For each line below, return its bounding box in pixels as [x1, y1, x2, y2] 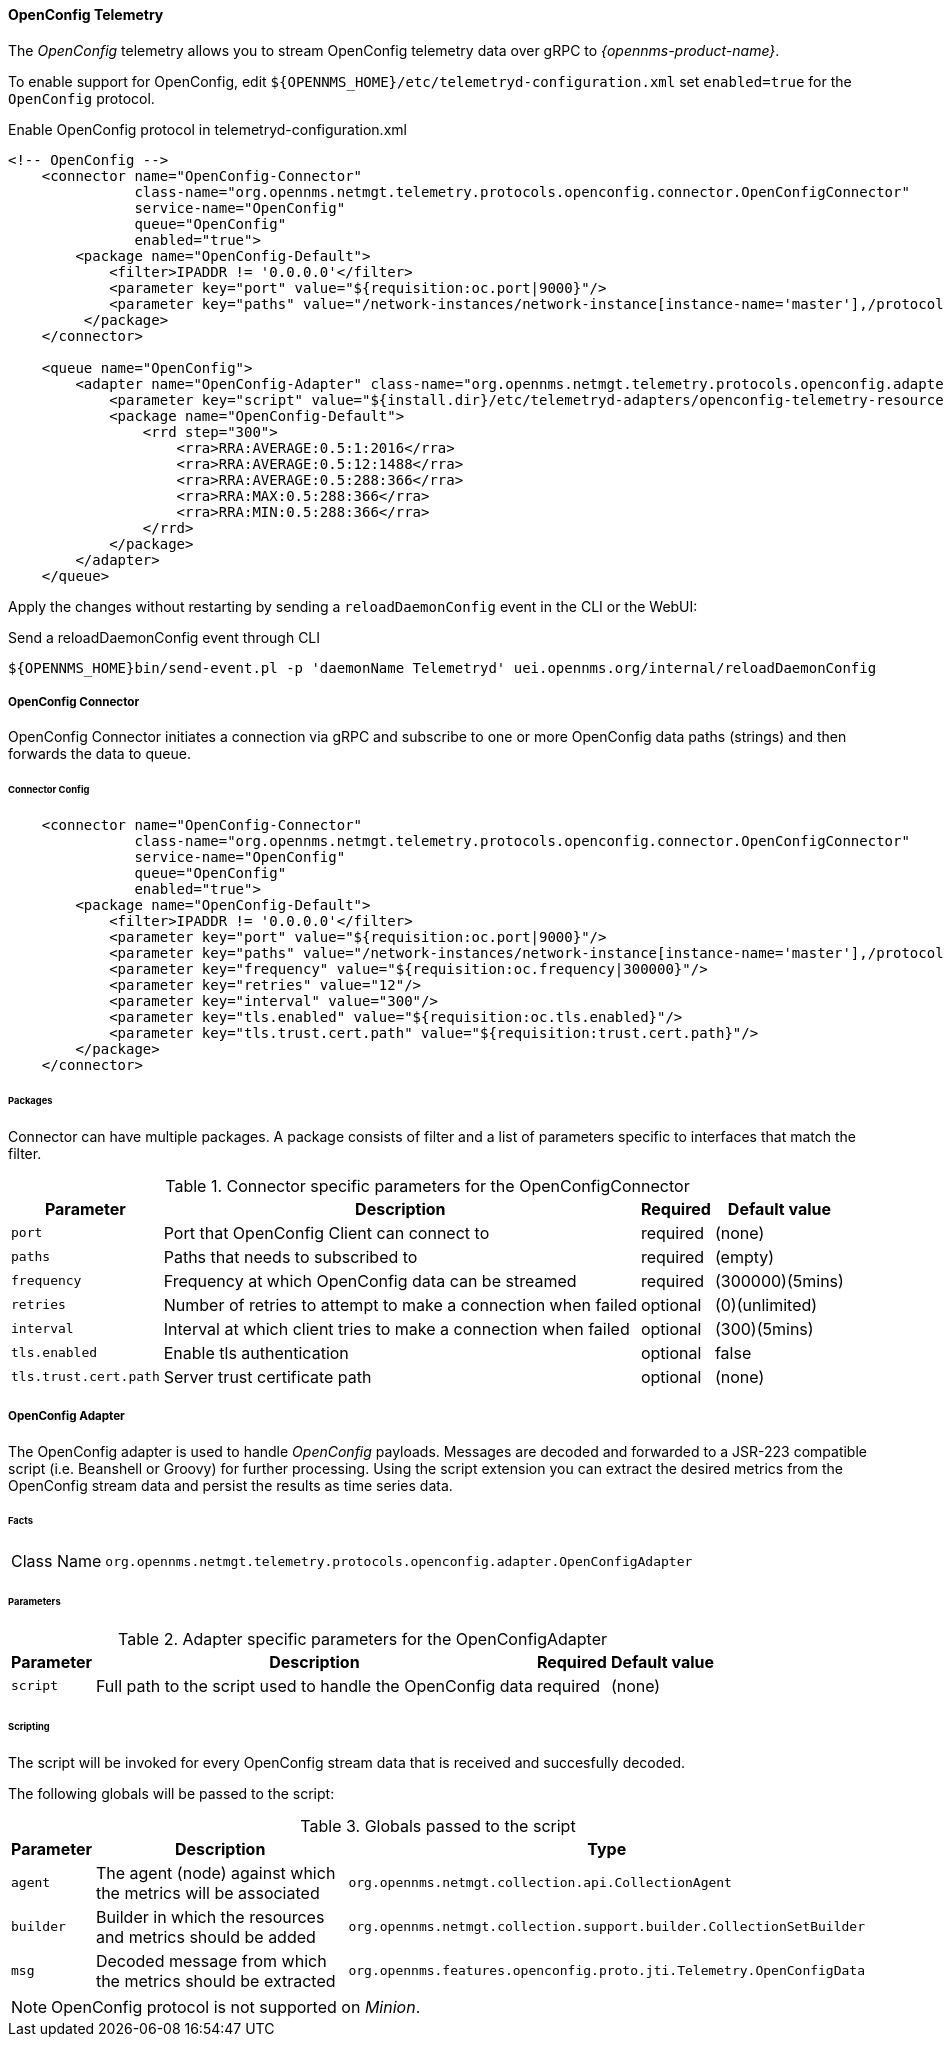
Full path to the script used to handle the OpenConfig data [95, 1675, 533, 1696]
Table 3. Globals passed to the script [300, 1815, 576, 1836]
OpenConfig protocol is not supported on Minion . [51, 1996, 421, 2017]
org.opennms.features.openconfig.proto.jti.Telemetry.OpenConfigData [348, 1963, 865, 1979]
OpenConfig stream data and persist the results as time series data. [8, 1476, 453, 1494]
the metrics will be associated [95, 1882, 320, 1903]
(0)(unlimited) [714, 1294, 818, 1315]
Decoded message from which [95, 1950, 327, 1971]
